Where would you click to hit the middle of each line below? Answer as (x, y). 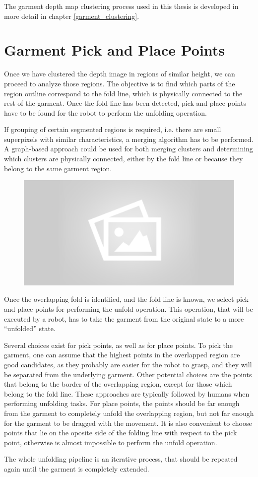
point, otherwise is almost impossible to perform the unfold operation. (111, 442)
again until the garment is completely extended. (77, 468)
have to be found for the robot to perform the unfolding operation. (105, 112)
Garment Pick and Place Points (115, 50)
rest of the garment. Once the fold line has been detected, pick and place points (125, 103)
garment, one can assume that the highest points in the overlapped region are (122, 355)
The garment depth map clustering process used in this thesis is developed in (121, 6)
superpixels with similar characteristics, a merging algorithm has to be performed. (129, 139)
